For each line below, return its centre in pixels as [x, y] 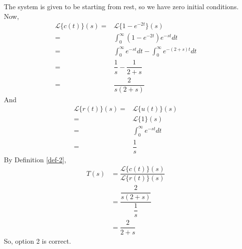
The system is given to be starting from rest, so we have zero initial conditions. [121, 6]
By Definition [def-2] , [35, 159]
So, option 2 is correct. [38, 241]
